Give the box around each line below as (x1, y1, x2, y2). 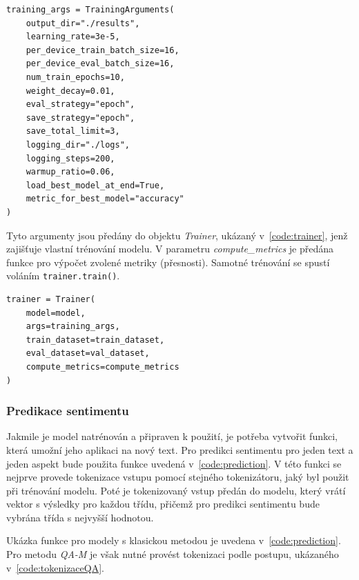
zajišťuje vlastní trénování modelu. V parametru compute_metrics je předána (6, 241, 334, 256)
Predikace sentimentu (6, 402, 129, 419)
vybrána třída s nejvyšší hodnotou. (6, 510, 154, 524)
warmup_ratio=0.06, (26, 167, 115, 177)
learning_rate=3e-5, (26, 32, 120, 42)
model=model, (26, 308, 86, 318)
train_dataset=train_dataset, (26, 334, 165, 345)
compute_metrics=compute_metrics (26, 361, 179, 372)
